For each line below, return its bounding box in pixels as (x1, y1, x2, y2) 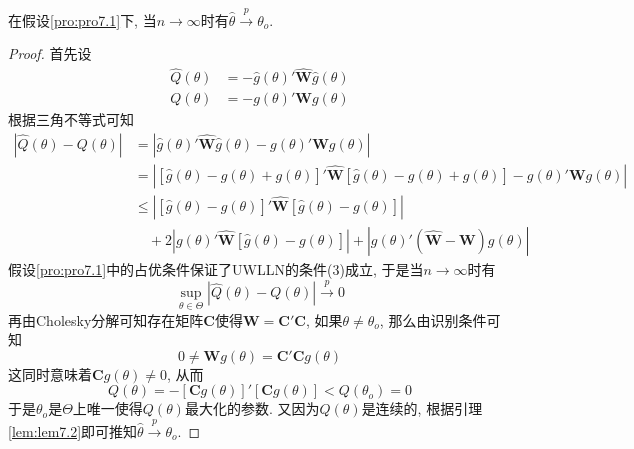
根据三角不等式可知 (8, 109, 134, 130)
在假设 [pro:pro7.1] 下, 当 (8, 9, 157, 30)
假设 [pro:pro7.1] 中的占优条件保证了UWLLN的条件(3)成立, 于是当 (8, 258, 424, 279)
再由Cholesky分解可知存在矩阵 (8, 309, 204, 330)
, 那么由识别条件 (379, 309, 487, 330)
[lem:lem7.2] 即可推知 (8, 420, 138, 441)
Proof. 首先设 (8, 43, 92, 64)
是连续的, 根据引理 (361, 398, 483, 419)
